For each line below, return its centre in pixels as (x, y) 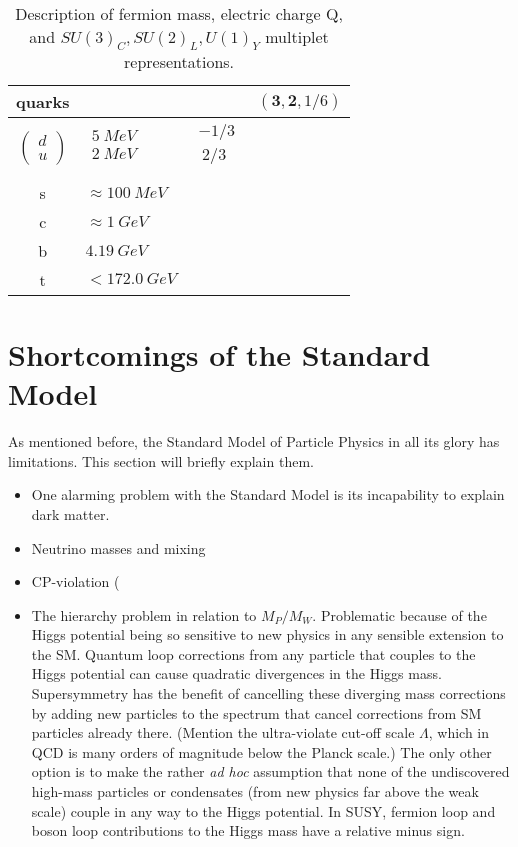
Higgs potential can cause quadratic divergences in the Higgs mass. (236, 673)
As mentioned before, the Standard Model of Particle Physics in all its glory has (254, 441)
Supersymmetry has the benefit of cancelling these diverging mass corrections (268, 693)
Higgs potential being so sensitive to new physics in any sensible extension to (267, 634)
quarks (43, 102)
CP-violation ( (75, 581)
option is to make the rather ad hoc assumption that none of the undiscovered (270, 771)
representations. (179, 62)
